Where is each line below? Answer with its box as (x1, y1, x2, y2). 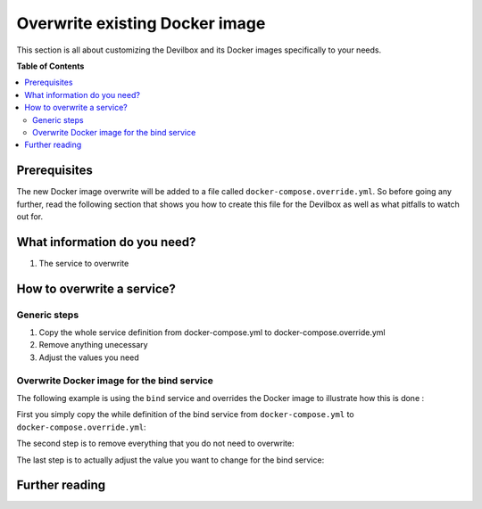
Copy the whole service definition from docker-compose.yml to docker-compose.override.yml (38, 327, 386, 338)
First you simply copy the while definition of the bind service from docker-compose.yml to (16, 409, 354, 420)
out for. (16, 210, 44, 222)
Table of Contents (16, 61, 85, 71)
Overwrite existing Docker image (16, 13, 266, 33)
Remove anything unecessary (38, 340, 148, 350)
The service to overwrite (38, 258, 129, 268)
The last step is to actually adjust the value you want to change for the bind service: (16, 455, 325, 465)
